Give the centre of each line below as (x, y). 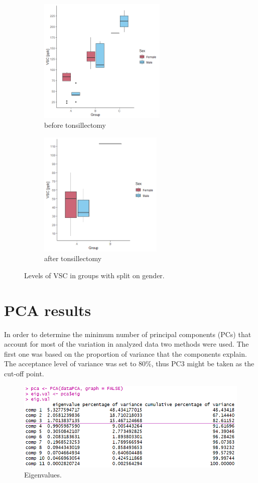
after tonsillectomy (73, 258)
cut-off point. (24, 373)
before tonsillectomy (75, 125)
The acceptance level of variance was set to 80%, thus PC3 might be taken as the (129, 364)
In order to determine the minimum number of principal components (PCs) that (128, 334)
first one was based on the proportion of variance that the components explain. (125, 353)
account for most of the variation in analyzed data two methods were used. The (126, 344)
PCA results (48, 310)
